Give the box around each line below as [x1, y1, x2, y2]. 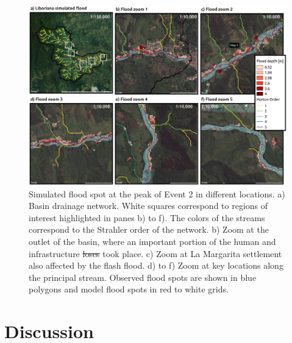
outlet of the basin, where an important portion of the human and [29, 235, 276, 248]
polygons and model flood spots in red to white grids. [29, 283, 229, 295]
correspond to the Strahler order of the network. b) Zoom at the [29, 223, 269, 236]
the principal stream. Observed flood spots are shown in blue [29, 271, 257, 283]
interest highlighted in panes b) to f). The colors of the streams [29, 211, 265, 224]
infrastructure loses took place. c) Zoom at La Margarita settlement [29, 247, 282, 260]
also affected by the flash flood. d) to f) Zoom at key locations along [29, 259, 283, 272]
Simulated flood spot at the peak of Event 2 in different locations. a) [29, 187, 285, 200]
